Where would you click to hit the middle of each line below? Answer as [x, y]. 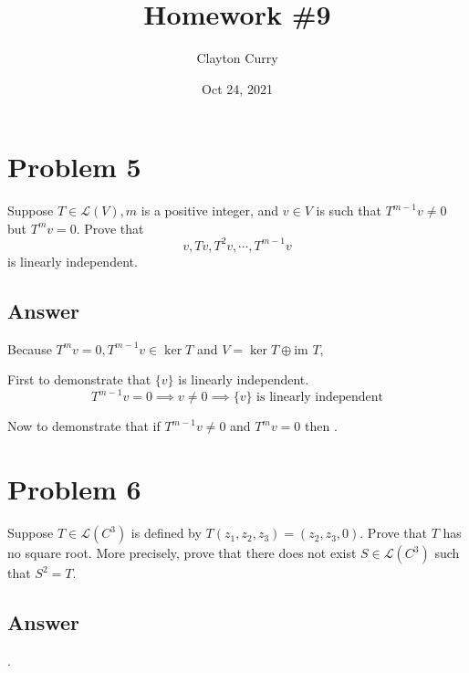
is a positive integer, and [210, 210]
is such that [349, 210]
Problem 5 [74, 167]
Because [30, 348]
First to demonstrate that [79, 379]
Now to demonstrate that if [84, 426]
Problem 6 [74, 489]
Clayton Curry [237, 58]
